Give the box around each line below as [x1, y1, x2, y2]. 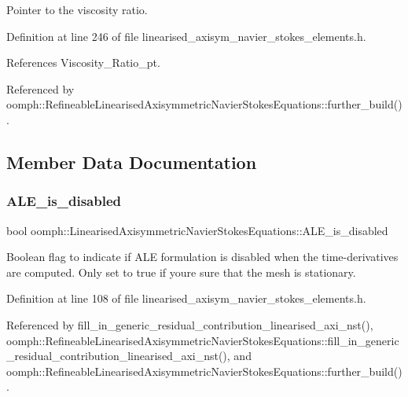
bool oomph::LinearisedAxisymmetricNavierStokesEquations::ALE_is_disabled [6, 222, 388, 238]
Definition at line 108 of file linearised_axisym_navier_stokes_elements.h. [6, 290, 366, 307]
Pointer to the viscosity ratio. [6, 2, 148, 17]
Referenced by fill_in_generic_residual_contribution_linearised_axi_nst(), [6, 316, 373, 333]
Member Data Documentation [6, 149, 257, 174]
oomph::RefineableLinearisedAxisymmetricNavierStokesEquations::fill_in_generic [6, 332, 399, 348]
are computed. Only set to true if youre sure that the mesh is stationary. [6, 263, 356, 280]
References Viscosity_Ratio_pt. [6, 54, 160, 71]
